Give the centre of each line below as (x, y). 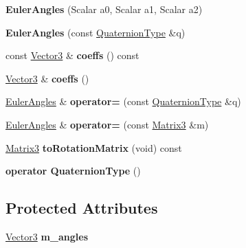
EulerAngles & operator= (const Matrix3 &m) (107, 124)
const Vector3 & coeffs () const (72, 55)
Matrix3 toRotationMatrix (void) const (94, 147)
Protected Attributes (82, 208)
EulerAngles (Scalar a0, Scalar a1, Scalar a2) (104, 9)
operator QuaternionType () (73, 171)
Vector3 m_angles (47, 236)
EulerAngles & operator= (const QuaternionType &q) (123, 101)
